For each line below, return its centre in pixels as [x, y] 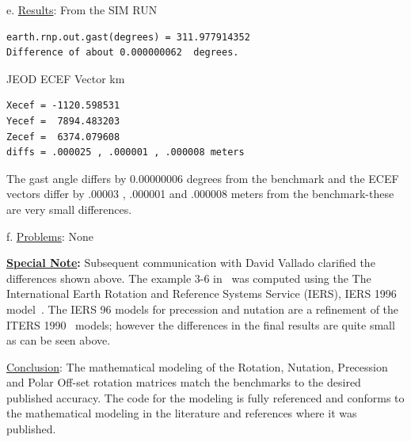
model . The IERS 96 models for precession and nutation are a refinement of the [203, 309]
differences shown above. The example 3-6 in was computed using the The [189, 278]
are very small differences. [69, 209]
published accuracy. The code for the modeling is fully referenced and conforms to [205, 397]
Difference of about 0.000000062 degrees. [123, 53]
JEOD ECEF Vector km [66, 78]
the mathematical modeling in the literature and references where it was [182, 413]
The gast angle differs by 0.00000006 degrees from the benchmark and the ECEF [203, 178]
